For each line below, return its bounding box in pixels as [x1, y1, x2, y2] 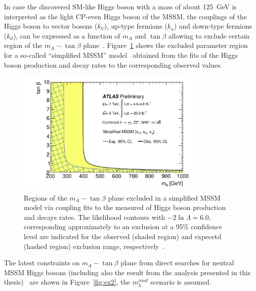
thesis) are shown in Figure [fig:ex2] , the [4, 277, 130, 287]
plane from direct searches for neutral [120, 257, 234, 268]
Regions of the [24, 192, 67, 203]
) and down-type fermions [174, 21, 252, 31]
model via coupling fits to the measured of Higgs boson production [24, 202, 226, 212]
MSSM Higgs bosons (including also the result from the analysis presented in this [4, 267, 251, 277]
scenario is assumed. [150, 277, 212, 287]
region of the [4, 40, 43, 50]
